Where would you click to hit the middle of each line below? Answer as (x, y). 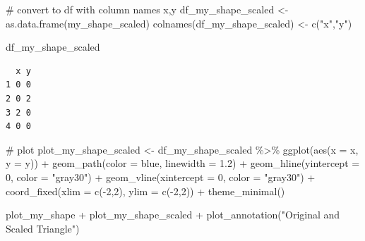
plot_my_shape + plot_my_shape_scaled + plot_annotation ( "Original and (173, 215)
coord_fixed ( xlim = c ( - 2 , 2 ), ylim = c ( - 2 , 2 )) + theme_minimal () (145, 191)
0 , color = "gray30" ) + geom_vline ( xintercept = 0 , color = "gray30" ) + (161, 177)
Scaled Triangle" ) (43, 228)
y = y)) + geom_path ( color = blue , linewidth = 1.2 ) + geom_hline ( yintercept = (183, 163)
